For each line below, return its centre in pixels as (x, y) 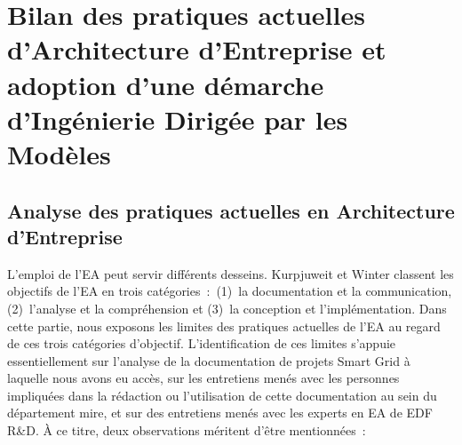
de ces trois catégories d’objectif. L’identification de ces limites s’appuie (202, 343)
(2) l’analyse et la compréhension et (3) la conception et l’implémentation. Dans (227, 308)
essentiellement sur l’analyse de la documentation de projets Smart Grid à (209, 360)
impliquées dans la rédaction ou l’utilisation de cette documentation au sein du (222, 395)
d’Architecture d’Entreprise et (197, 49)
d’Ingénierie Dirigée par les (178, 119)
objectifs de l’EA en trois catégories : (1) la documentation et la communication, (230, 291)
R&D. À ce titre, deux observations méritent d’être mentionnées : (187, 430)
